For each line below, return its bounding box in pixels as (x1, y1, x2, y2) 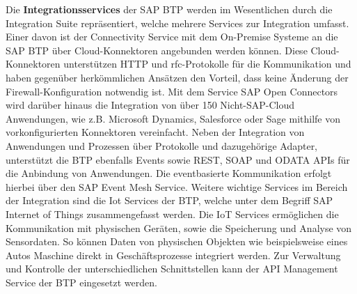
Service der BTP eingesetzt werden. (6, 274, 157, 289)
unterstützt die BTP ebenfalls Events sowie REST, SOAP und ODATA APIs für (6, 152, 350, 167)
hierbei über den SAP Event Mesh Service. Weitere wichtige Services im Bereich (6, 179, 348, 194)
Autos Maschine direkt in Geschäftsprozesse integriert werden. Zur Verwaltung (6, 247, 341, 262)
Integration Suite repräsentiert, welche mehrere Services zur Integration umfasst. (6, 15, 349, 30)
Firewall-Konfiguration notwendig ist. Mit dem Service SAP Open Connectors (6, 84, 338, 98)
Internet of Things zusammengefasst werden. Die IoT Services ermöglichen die (6, 206, 339, 221)
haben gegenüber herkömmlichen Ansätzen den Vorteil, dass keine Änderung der (6, 70, 349, 84)
